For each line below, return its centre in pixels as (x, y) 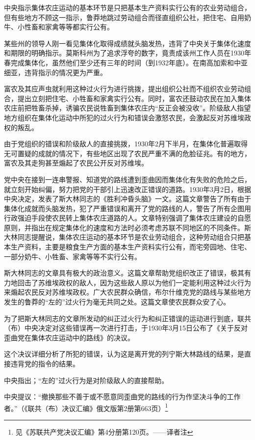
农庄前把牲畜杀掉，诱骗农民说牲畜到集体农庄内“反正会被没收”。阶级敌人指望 (127, 108)
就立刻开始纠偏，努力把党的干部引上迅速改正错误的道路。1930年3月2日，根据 (127, 189)
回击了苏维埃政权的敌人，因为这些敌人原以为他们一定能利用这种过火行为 (134, 282)
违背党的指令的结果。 (45, 363)
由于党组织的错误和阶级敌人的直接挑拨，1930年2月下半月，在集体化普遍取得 (126, 144)
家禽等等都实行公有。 (79, 27)
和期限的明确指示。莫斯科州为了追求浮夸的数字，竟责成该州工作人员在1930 (124, 53)
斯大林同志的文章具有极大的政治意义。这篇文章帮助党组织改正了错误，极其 (124, 273)
